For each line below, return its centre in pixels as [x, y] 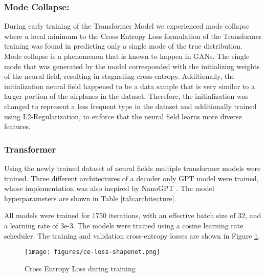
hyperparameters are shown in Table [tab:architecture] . [90, 198]
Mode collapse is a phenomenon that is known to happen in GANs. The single [127, 56]
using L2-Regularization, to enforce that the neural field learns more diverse [123, 116]
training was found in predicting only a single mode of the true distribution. [123, 46]
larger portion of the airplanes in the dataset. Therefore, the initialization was [126, 96]
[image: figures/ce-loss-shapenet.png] [92, 252]
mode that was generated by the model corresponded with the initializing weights [132, 66]
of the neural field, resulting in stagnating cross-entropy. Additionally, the [119, 76]
